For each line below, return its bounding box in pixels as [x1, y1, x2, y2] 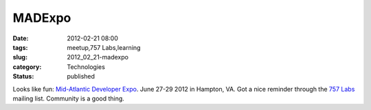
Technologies [67, 62, 106, 71]
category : [12, 62, 42, 71]
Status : [12, 72, 34, 81]
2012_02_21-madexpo [67, 53, 128, 61]
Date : [12, 34, 29, 42]
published [67, 72, 95, 81]
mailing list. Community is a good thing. [12, 94, 125, 102]
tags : [12, 43, 28, 51]
